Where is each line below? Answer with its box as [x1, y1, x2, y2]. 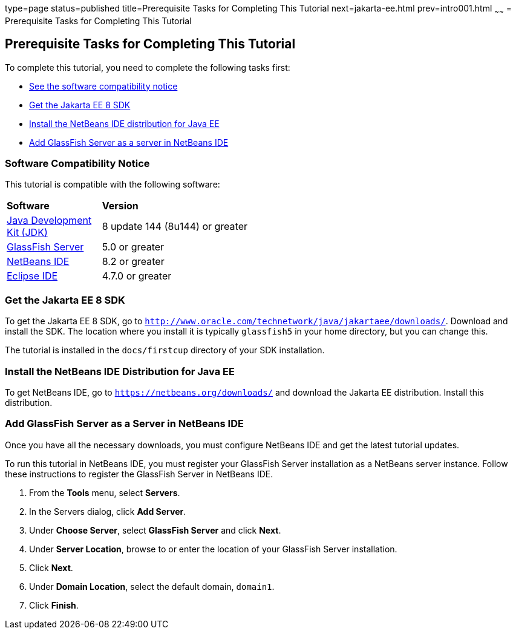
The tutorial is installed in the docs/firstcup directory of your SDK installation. [5, 345, 325, 356]
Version [102, 200, 139, 212]
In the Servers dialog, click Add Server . [29, 506, 186, 517]
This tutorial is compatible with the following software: [5, 179, 220, 190]
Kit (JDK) [7, 226, 48, 239]
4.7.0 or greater [102, 270, 172, 283]
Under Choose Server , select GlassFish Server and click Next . [29, 525, 281, 535]
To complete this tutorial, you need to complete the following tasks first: [5, 62, 290, 73]
